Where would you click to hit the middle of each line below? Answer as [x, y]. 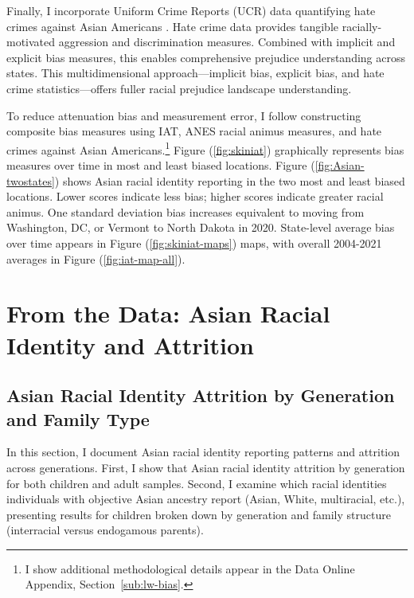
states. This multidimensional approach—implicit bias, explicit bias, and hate [195, 73]
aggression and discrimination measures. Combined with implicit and [227, 42]
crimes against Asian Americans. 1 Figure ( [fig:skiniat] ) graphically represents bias [205, 148]
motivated [31, 42]
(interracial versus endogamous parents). [105, 530]
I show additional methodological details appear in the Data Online [190, 568]
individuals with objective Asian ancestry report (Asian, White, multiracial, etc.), [206, 499]
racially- [362, 26]
